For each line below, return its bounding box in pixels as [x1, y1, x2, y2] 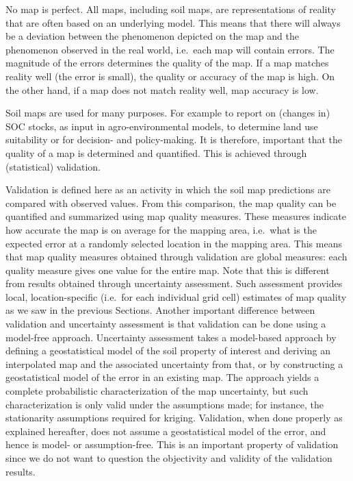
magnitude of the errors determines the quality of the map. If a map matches [5, 56, 329, 70]
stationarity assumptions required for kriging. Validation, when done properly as [5, 410, 343, 425]
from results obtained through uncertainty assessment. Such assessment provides [5, 276, 343, 291]
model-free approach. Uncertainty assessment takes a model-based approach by [5, 330, 337, 344]
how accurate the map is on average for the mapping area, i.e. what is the [5, 222, 317, 236]
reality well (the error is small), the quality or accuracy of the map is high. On [5, 69, 335, 83]
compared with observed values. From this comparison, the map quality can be [5, 195, 337, 210]
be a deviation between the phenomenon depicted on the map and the [5, 29, 299, 43]
